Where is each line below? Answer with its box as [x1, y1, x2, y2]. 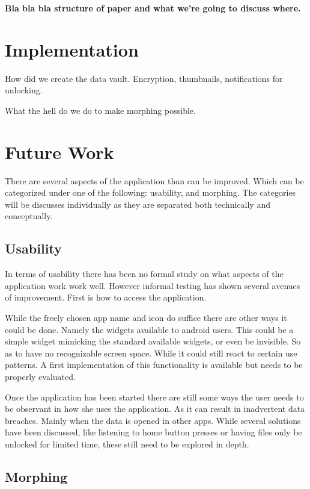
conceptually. [5, 210, 53, 222]
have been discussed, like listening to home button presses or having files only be [5, 426, 302, 438]
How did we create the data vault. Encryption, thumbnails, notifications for [5, 72, 283, 84]
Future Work [5, 139, 114, 164]
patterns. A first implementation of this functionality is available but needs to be [5, 358, 303, 371]
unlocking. [5, 84, 43, 96]
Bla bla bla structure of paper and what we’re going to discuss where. [5, 2, 301, 14]
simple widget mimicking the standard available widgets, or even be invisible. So [5, 335, 301, 347]
